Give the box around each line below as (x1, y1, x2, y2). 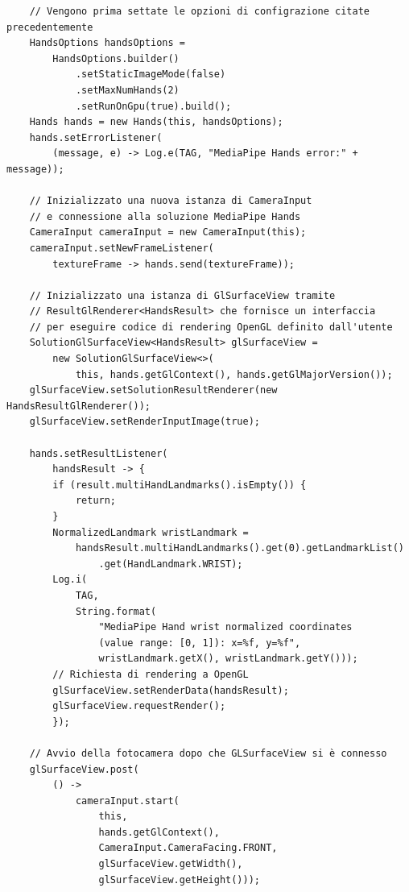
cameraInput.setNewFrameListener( (29, 242, 214, 254)
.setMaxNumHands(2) (75, 84, 180, 96)
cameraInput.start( (75, 795, 180, 807)
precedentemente (6, 21, 93, 33)
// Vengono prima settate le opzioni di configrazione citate (29, 6, 370, 17)
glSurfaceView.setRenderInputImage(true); (29, 416, 260, 428)
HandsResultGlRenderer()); (6, 400, 151, 412)
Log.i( (52, 574, 88, 586)
